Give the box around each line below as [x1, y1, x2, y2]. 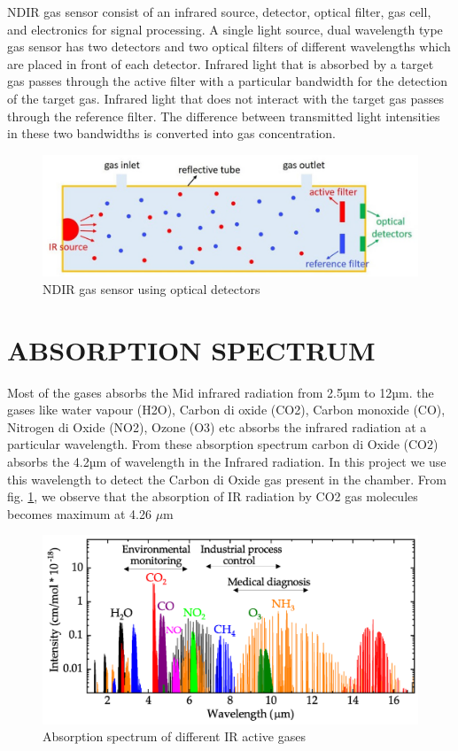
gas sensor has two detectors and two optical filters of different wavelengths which [7, 37, 451, 56]
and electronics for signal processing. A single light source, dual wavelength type [7, 19, 443, 38]
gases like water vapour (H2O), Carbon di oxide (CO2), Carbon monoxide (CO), [7, 400, 446, 419]
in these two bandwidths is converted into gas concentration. [7, 124, 336, 143]
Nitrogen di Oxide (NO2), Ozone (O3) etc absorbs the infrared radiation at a [7, 417, 427, 436]
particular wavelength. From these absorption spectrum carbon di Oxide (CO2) [7, 435, 439, 453]
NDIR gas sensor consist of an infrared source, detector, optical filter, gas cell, [7, 3, 431, 20]
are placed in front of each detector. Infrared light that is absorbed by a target [7, 54, 434, 73]
